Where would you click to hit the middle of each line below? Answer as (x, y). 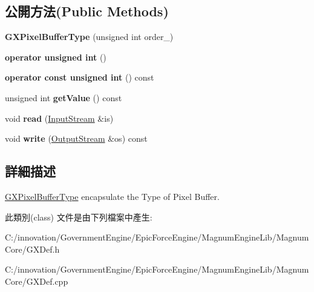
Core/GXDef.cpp (37, 281)
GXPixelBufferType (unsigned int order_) (89, 37)
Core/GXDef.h (32, 249)
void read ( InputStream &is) (59, 118)
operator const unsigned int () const (80, 77)
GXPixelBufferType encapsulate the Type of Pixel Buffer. (112, 196)
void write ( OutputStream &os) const (76, 138)
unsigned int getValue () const (64, 97)
